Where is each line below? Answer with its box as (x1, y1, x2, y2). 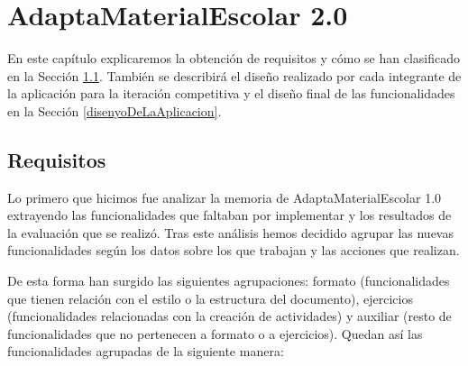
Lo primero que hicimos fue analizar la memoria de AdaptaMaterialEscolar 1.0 (7, 188, 442, 206)
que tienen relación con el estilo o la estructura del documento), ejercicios (7, 288, 413, 307)
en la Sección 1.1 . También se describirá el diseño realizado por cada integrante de (7, 66, 462, 85)
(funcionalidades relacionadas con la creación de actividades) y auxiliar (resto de (7, 307, 452, 325)
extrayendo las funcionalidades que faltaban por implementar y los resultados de (7, 206, 452, 224)
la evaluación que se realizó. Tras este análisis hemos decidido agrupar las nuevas (7, 223, 454, 242)
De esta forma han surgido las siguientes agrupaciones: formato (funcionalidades (7, 271, 450, 290)
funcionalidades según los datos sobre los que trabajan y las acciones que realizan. (7, 241, 460, 260)
